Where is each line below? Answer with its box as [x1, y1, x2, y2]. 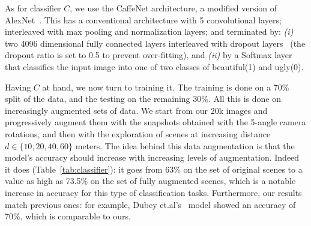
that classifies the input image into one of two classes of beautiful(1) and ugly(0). [5, 60, 304, 73]
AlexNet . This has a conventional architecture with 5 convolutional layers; [5, 13, 282, 26]
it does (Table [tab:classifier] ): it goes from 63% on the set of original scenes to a [5, 162, 303, 175]
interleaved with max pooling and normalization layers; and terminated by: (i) [5, 25, 294, 38]
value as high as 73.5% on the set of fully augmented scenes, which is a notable [5, 174, 296, 187]
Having [5, 80, 31, 93]
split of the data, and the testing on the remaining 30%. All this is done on [5, 92, 282, 105]
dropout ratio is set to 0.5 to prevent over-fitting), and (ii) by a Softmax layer [5, 49, 292, 61]
